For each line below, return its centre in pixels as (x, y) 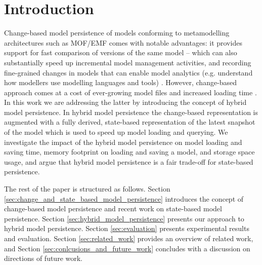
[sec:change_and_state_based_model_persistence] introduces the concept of (124, 198)
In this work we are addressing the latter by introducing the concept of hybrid (125, 102)
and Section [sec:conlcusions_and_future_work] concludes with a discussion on (127, 248)
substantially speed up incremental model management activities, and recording (128, 62)
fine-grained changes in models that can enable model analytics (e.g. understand (128, 72)
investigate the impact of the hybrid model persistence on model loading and (123, 142)
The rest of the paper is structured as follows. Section (87, 189)
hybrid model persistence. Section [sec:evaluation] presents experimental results (127, 228)
